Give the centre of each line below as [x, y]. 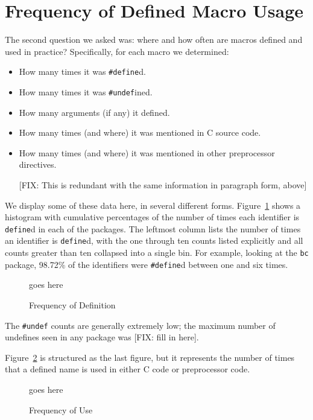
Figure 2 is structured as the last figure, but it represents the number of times [150, 357]
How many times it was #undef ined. [86, 91]
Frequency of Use [61, 409]
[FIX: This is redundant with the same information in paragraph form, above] [163, 185]
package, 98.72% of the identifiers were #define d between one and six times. [147, 264]
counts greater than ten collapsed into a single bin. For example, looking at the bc [157, 253]
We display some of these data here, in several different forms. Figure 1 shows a [153, 205]
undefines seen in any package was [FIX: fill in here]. [102, 337]
